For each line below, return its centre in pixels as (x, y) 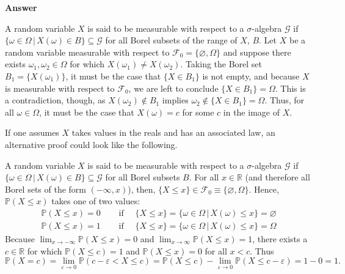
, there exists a (280, 238)
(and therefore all (278, 177)
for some (198, 112)
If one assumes (32, 132)
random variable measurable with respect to (87, 52)
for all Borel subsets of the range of (171, 40)
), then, (142, 189)
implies (175, 100)
